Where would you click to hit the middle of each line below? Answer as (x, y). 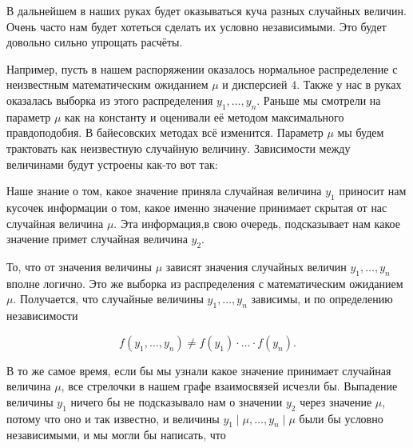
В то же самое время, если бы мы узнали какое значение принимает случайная (199, 370)
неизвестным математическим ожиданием (107, 84)
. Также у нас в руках (349, 84)
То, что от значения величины (79, 266)
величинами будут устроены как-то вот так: (112, 164)
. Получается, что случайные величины (108, 299)
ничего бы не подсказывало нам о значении (177, 401)
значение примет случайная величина (97, 239)
